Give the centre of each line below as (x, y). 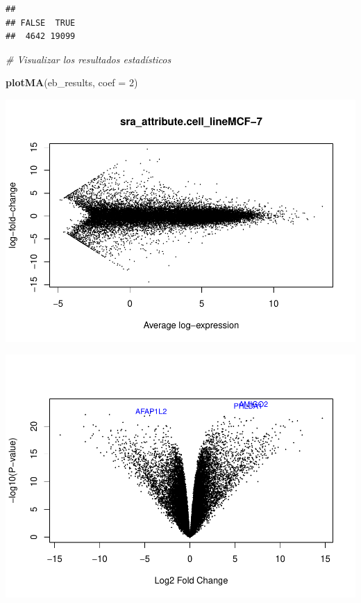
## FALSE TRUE (41, 23)
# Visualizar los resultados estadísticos (89, 59)
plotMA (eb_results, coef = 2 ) (72, 82)
